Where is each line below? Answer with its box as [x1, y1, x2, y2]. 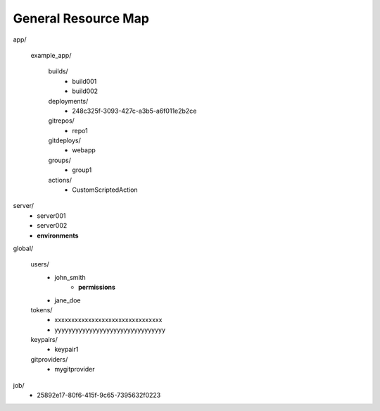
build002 [72, 87, 99, 95]
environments [37, 231, 79, 240]
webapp [72, 146, 96, 154]
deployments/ [48, 97, 89, 105]
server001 [37, 211, 66, 220]
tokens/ [30, 305, 53, 314]
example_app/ [30, 51, 72, 59]
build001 [72, 77, 97, 85]
